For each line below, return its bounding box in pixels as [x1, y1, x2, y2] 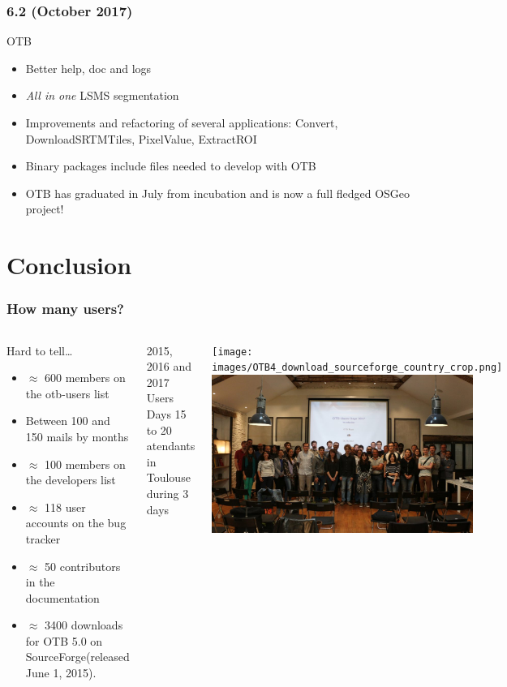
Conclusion [6, 248, 132, 281]
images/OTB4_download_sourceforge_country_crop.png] [212, 362, 503, 374]
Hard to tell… [6, 341, 73, 359]
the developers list [25, 471, 116, 488]
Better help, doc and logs [25, 59, 152, 76]
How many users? [6, 298, 124, 319]
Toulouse [146, 469, 191, 486]
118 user [45, 498, 86, 515]
